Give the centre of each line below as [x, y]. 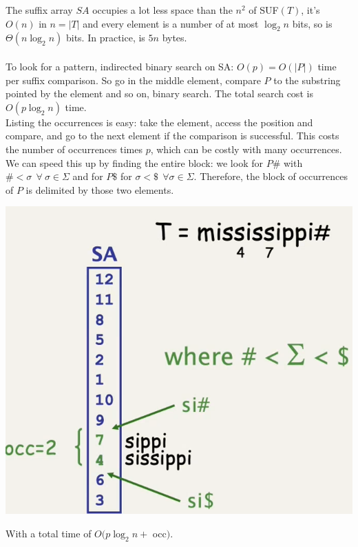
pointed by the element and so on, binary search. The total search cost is [159, 93]
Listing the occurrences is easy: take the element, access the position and [159, 122]
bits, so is [312, 23]
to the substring [307, 80]
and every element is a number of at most [171, 23]
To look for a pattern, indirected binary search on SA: [120, 66]
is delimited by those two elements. [100, 189]
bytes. [175, 38]
